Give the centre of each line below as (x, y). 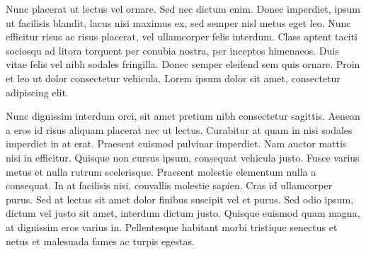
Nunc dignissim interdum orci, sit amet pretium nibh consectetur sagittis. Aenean (183, 116)
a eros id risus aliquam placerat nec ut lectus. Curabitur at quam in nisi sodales (179, 129)
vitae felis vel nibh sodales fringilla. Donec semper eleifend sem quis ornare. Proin (183, 64)
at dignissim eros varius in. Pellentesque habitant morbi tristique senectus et (172, 226)
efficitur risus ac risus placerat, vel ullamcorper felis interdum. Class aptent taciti (182, 36)
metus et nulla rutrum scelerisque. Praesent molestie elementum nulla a (161, 171)
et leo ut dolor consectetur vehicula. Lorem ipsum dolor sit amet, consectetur (173, 78)
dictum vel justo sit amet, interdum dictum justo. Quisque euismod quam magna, (183, 213)
